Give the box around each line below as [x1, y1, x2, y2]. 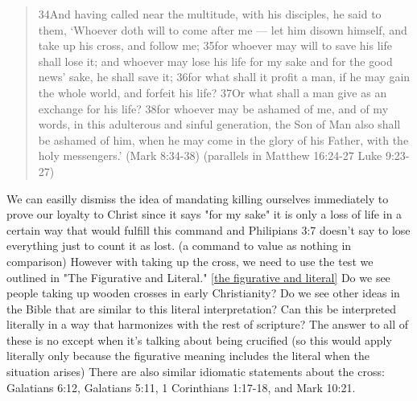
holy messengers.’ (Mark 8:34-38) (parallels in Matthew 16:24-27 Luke [38, 147, 382, 164]
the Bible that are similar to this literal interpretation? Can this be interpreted [6, 300, 397, 317]
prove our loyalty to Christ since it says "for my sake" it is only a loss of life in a [6, 206, 403, 223]
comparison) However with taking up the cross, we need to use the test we [6, 252, 374, 269]
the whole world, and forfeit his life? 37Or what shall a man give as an [38, 84, 387, 100]
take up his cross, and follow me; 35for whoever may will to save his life [38, 37, 392, 54]
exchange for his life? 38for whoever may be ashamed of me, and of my [38, 100, 389, 117]
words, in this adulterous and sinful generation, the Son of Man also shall [38, 116, 401, 133]
